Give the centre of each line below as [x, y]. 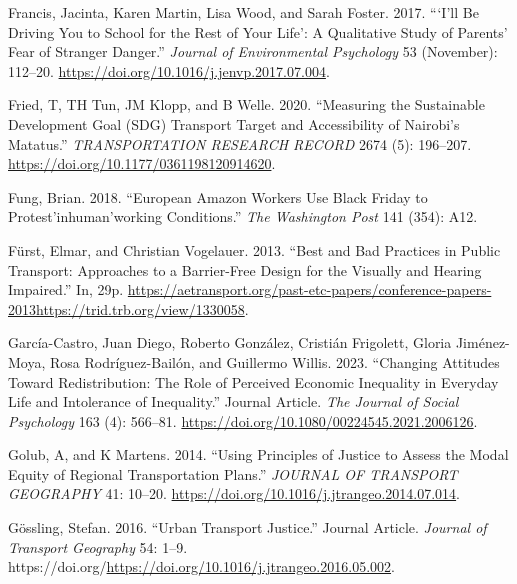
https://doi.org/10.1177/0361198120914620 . [142, 163]
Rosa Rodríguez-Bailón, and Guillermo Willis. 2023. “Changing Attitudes [274, 361]
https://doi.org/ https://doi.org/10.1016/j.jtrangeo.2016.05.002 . [201, 566]
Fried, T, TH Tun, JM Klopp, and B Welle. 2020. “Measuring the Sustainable [246, 104]
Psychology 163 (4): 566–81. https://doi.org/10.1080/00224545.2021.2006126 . [243, 420]
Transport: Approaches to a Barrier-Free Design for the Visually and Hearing [245, 269]
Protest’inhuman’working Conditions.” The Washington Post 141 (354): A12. [243, 216]
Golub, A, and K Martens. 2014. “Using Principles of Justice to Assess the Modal [258, 454]
